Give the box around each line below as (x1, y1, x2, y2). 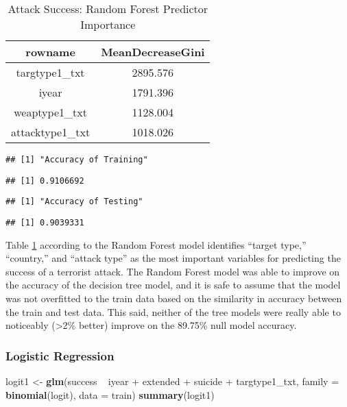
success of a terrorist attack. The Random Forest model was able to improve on (5, 264, 340, 278)
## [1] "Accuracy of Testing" (5, 197, 143, 207)
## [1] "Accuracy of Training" (5, 155, 148, 164)
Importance (80, 16, 136, 32)
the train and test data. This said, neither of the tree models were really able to (5, 304, 341, 319)
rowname (25, 44, 75, 60)
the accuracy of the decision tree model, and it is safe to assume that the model (5, 277, 341, 292)
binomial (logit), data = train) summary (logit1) (5, 387, 215, 402)
